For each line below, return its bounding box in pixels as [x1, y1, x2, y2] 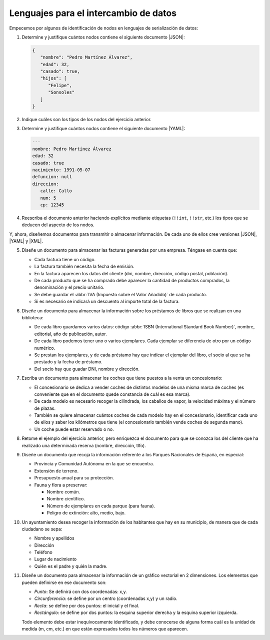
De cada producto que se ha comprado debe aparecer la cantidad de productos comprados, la [34, 278, 230, 284]
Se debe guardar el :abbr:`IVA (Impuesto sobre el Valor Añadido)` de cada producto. [34, 291, 207, 297]
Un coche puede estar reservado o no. [34, 426, 114, 432]
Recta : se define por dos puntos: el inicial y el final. [34, 602, 139, 608]
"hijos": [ [40, 76, 67, 81]
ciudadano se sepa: [21, 526, 62, 532]
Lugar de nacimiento [34, 556, 77, 562]
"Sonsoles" [48, 90, 75, 95]
